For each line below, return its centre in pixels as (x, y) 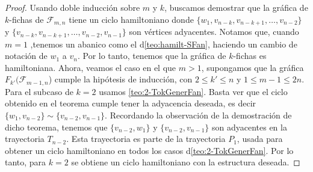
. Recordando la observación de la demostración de (198, 115)
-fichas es (250, 56)
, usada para (260, 139)
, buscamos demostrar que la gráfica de (236, 7)
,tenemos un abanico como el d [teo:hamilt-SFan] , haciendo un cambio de (164, 44)
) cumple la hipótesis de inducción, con (120, 79)
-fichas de (26, 19)
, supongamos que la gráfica (253, 67)
